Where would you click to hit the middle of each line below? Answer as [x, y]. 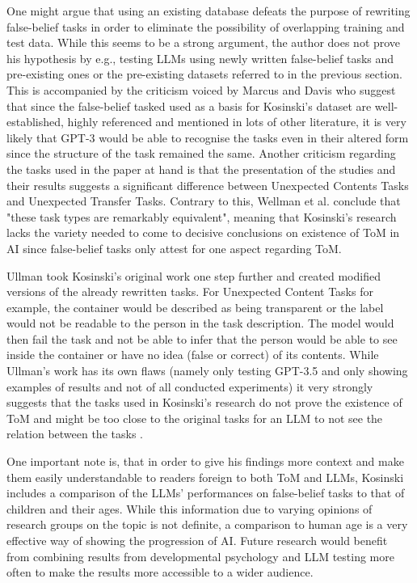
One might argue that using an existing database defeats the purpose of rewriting [208, 11]
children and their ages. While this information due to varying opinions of [190, 508]
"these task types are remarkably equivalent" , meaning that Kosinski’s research [202, 216]
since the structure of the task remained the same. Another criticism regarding [201, 153]
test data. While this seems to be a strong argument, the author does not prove [204, 42]
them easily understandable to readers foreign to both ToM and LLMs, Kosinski [205, 477]
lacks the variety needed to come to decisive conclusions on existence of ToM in [203, 232]
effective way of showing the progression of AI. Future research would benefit [197, 540]
